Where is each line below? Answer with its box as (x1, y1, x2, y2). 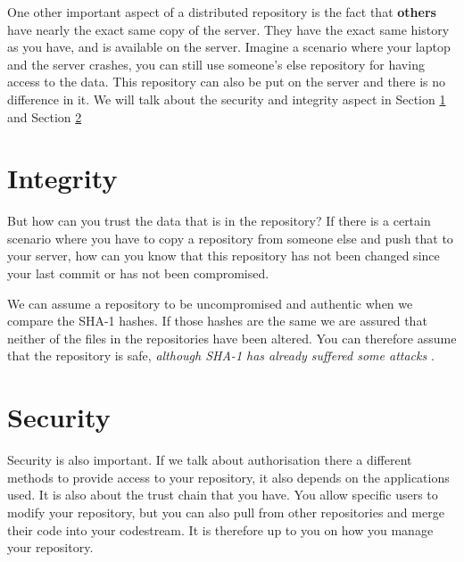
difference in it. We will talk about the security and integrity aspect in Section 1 (7, 89, 446, 108)
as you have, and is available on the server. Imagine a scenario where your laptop (7, 37, 451, 56)
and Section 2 (7, 107, 82, 126)
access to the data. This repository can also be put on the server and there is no (7, 72, 446, 91)
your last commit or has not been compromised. (7, 264, 269, 283)
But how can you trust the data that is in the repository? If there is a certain (7, 211, 431, 230)
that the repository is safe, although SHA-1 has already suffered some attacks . (7, 346, 435, 365)
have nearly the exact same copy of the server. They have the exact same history (7, 20, 450, 38)
